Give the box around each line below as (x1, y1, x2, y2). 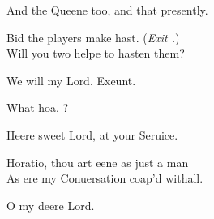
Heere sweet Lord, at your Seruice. (6, 126, 178, 143)
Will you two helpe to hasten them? (6, 45, 185, 62)
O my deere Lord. (6, 196, 95, 213)
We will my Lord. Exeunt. (6, 71, 136, 88)
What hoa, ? (6, 99, 69, 116)
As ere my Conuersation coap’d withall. (6, 170, 203, 187)
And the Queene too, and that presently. (6, 2, 208, 18)
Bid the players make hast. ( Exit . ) (6, 28, 180, 45)
